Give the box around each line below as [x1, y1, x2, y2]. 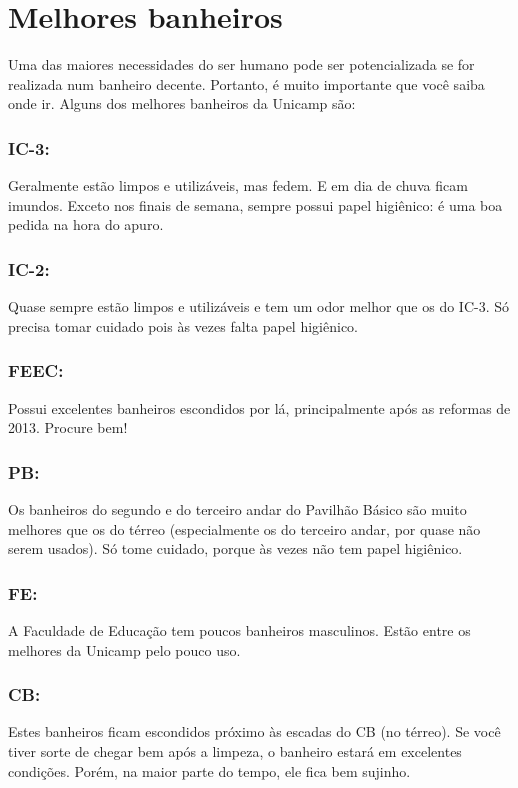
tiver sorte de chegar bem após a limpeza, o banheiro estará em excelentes [8, 740, 462, 761]
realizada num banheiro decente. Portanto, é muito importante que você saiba [8, 73, 485, 94]
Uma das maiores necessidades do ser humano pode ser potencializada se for [8, 54, 475, 75]
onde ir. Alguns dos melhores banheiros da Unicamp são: [8, 93, 356, 114]
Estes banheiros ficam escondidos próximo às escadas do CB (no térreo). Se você [8, 721, 501, 742]
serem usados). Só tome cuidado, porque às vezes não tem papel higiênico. [8, 538, 463, 559]
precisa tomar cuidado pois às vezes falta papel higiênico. [8, 315, 358, 336]
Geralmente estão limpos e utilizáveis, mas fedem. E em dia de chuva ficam [8, 175, 468, 196]
